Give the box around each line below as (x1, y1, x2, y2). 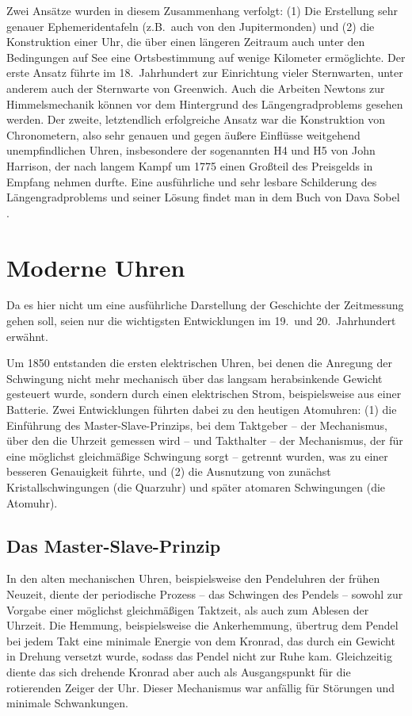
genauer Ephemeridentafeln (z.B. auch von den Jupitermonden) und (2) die (6, 17, 375, 34)
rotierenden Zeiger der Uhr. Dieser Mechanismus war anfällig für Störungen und (6, 679, 395, 695)
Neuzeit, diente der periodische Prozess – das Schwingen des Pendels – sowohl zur (6, 585, 403, 602)
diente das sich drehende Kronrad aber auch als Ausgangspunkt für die (6, 663, 351, 680)
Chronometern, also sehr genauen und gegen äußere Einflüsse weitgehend (6, 126, 360, 143)
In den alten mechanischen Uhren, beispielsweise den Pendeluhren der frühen (6, 570, 380, 587)
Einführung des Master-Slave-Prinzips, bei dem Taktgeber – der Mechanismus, (6, 416, 387, 433)
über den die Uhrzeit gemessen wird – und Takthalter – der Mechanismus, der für (6, 432, 403, 449)
